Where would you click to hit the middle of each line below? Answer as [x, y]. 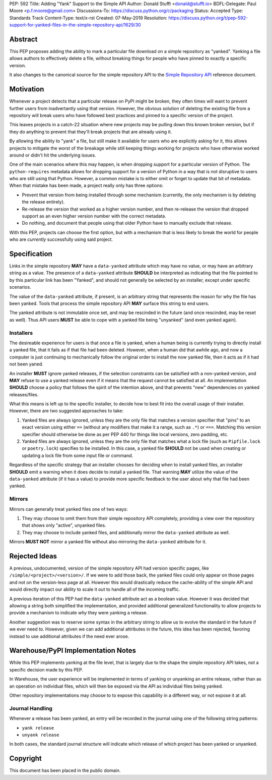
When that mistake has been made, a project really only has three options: [86, 186]
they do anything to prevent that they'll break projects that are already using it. [91, 132]
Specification [31, 254]
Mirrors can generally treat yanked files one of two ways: [69, 509]
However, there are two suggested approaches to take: [66, 411]
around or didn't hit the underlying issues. [53, 155]
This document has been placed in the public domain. [65, 770]
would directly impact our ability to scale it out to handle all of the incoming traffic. [95, 589]
